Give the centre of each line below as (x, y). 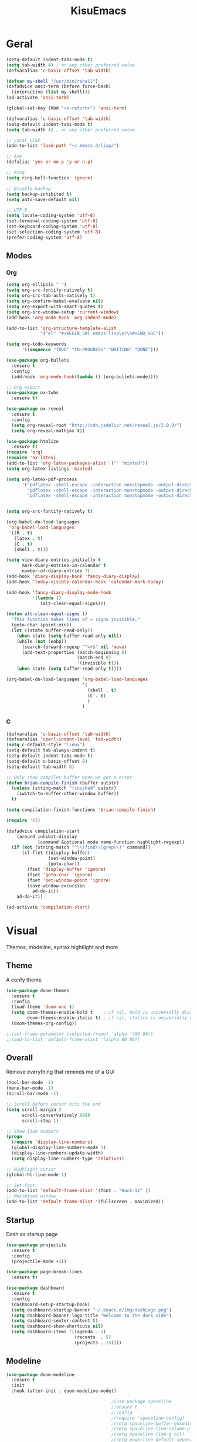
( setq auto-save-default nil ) (43, 199)
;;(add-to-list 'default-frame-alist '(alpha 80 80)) (73, 1039)
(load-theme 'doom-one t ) (43, 1007)
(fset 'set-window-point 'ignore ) (69, 880)
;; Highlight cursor (31, 1169)
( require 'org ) (25, 452)
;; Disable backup (28, 188)
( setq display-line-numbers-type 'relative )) (68, 1159)
